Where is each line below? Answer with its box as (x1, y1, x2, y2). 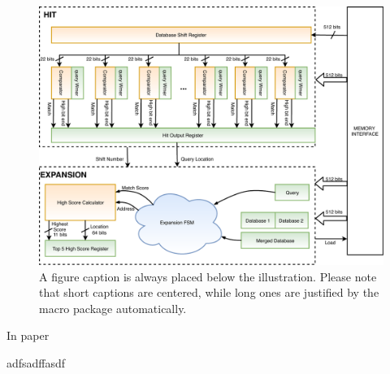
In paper (6, 327, 50, 344)
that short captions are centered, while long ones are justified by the (39, 284, 379, 301)
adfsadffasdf (6, 354, 66, 371)
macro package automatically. (39, 299, 187, 316)
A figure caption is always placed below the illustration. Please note (39, 267, 377, 285)
